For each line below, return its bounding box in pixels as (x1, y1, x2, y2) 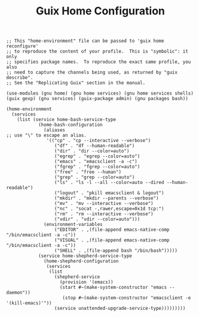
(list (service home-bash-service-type (17, 117, 117, 123)
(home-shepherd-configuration (44, 258, 119, 264)
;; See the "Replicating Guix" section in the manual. (6, 80, 146, 86)
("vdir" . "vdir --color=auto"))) (54, 216, 140, 222)
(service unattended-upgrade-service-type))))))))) (54, 306, 186, 312)
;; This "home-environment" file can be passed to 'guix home (6, 38, 164, 44)
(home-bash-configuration (38, 122, 103, 128)
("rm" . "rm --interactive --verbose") (54, 211, 154, 217)
